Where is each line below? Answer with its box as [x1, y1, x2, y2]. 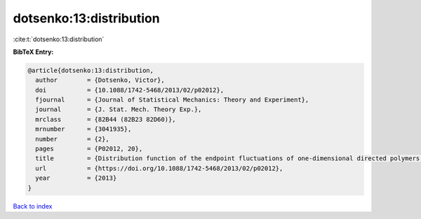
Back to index [13, 202, 53, 210]
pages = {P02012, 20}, [35, 145, 143, 153]
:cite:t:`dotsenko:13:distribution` [13, 35, 105, 43]
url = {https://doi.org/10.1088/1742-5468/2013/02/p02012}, [35, 164, 283, 172]
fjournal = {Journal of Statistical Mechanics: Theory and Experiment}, [35, 96, 309, 104]
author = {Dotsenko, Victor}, [35, 76, 165, 84]
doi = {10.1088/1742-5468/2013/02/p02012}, [35, 86, 225, 94]
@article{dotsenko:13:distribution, [27, 66, 154, 74]
